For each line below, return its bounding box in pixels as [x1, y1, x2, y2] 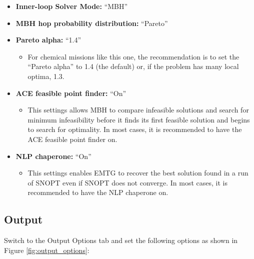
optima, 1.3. [27, 70, 64, 81]
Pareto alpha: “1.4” [15, 34, 81, 45]
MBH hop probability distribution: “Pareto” [15, 17, 168, 28]
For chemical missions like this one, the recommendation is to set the [27, 51, 239, 61]
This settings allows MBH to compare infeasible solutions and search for [27, 104, 249, 115]
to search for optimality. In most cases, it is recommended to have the [27, 124, 242, 134]
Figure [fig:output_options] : [4, 244, 89, 255]
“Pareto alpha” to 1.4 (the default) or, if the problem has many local [27, 61, 239, 71]
